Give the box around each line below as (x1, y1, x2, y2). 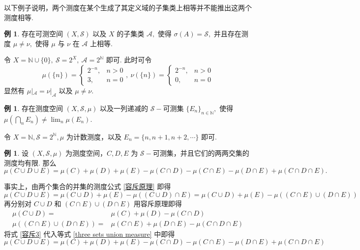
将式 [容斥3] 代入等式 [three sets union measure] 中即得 (4, 228, 175, 239)
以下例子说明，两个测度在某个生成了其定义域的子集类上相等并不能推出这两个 (4, 2, 252, 12)
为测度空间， (65, 148, 107, 158)
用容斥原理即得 (133, 198, 182, 208)
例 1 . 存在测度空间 (4, 103, 63, 113)
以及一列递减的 (100, 103, 149, 113)
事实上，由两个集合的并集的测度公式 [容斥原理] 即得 (4, 181, 171, 192)
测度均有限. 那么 (4, 157, 57, 167)
